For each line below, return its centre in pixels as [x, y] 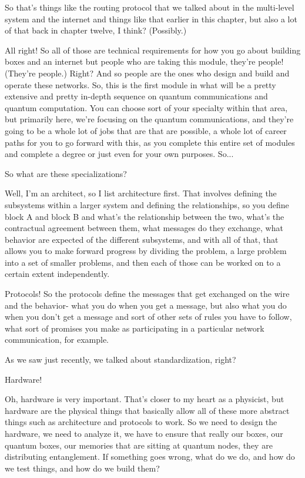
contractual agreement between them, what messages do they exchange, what [144, 228]
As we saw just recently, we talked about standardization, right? [120, 360]
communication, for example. [57, 340]
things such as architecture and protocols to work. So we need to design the [141, 422]
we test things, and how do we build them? [82, 468]
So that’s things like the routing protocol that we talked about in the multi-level [150, 7]
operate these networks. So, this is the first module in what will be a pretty [140, 84]
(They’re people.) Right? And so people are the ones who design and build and [147, 73]
